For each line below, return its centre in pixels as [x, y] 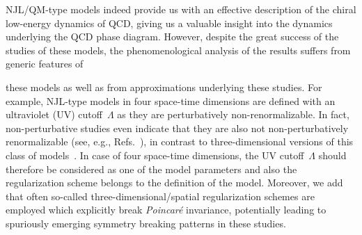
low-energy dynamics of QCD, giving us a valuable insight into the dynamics [169, 23]
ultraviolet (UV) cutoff [54, 114]
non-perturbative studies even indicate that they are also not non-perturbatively [177, 128]
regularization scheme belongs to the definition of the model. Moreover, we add [174, 183]
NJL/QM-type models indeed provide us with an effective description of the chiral [181, 9]
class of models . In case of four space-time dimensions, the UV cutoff [155, 155]
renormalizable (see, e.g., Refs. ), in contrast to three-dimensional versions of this [180, 141]
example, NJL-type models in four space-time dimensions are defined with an [171, 100]
